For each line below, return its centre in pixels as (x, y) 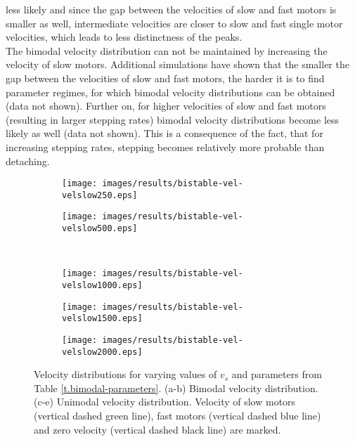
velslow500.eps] (100, 229)
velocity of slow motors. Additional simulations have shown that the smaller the (177, 64)
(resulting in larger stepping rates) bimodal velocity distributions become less (173, 119)
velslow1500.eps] (102, 319)
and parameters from (277, 374)
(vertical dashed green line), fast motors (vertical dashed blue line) (177, 416)
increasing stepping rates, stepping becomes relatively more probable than (165, 147)
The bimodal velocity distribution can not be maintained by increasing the (167, 50)
